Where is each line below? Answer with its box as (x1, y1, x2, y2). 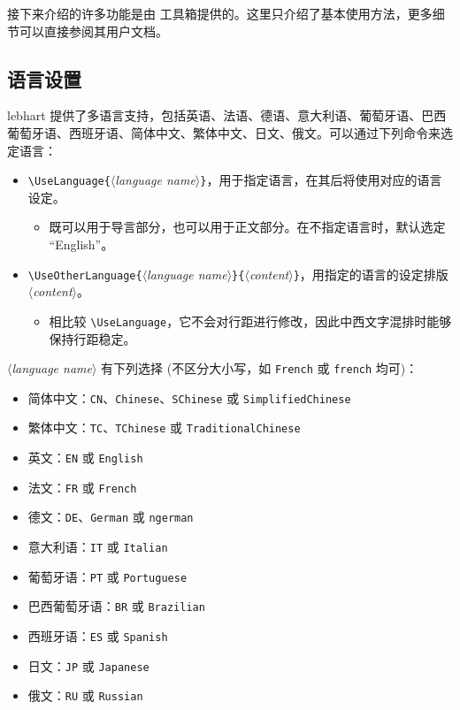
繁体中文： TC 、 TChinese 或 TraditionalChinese (27, 418, 301, 437)
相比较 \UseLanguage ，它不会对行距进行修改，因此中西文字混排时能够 (49, 311, 452, 330)
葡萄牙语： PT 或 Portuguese (27, 567, 188, 585)
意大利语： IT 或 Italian (27, 538, 168, 556)
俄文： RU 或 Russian (27, 686, 143, 705)
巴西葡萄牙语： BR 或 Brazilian (27, 597, 205, 615)
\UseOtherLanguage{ (27, 269, 142, 282)
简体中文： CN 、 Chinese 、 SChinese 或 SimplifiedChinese (27, 388, 351, 407)
